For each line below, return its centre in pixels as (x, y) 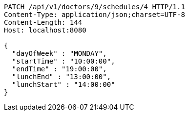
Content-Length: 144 (43, 22)
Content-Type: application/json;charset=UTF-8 (94, 15)
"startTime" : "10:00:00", (63, 61)
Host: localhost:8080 (45, 30)
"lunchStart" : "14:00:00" (63, 84)
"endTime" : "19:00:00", (59, 69)
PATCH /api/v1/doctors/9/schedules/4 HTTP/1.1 (94, 7)
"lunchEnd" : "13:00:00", (62, 77)
